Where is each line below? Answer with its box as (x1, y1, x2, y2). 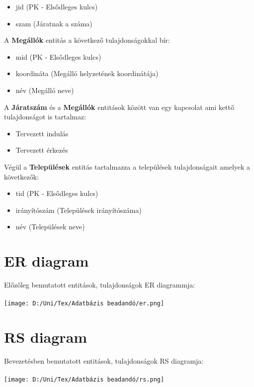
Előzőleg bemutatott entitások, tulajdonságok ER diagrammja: (4, 280, 195, 290)
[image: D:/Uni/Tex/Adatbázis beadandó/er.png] (4, 300, 165, 307)
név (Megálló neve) (15, 85, 74, 95)
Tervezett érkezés (15, 145, 68, 155)
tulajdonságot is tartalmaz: (4, 111, 86, 122)
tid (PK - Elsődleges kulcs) (15, 188, 98, 198)
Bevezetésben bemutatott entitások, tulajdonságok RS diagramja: (4, 356, 204, 366)
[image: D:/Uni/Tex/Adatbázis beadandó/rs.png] (4, 376, 165, 384)
